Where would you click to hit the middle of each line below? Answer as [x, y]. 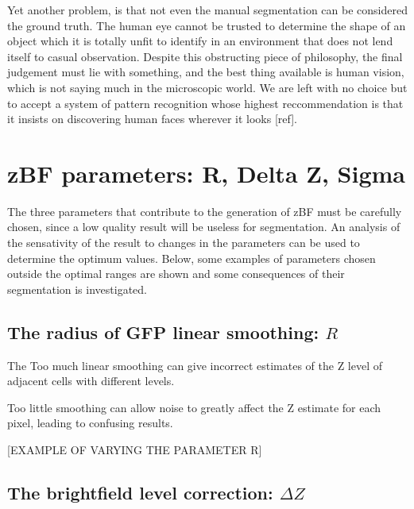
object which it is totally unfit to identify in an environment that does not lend [200, 41]
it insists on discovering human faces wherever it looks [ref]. [152, 119]
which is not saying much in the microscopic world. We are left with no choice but [207, 87]
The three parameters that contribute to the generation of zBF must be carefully [205, 211]
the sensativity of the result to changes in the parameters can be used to [184, 243]
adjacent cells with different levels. [91, 381]
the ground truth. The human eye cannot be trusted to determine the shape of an [207, 25]
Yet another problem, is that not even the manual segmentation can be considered [207, 10]
